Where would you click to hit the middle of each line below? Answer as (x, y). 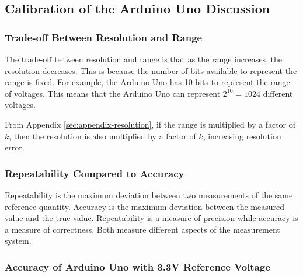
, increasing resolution (242, 136)
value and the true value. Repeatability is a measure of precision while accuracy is (151, 218)
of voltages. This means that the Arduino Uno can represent (113, 93)
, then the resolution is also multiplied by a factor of (102, 136)
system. (18, 241)
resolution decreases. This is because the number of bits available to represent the (151, 70)
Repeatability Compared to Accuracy (95, 173)
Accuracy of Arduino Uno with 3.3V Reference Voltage (137, 266)
